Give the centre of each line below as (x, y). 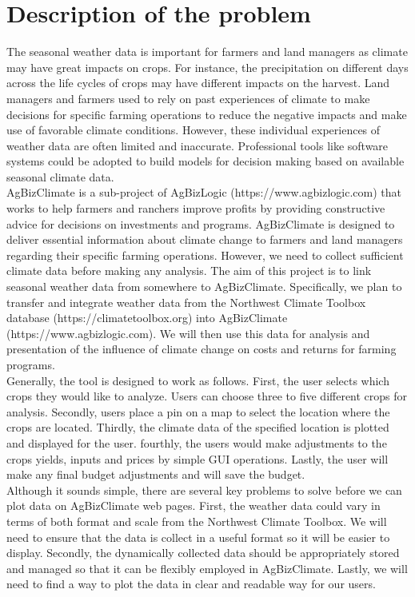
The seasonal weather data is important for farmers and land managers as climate (207, 52)
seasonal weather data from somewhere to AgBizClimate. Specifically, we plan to (204, 287)
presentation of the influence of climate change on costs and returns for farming (202, 349)
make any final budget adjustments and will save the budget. (156, 474)
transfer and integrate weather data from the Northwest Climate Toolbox (186, 302)
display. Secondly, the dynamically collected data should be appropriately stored (203, 553)
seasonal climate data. (60, 176)
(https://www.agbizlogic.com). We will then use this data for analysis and (188, 333)
